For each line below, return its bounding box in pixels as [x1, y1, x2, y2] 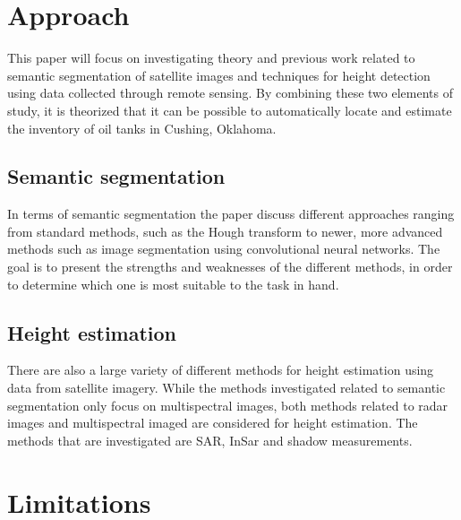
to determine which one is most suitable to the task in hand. [7, 274, 339, 293]
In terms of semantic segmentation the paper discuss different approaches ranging [7, 204, 455, 223]
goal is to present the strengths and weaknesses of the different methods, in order [7, 257, 453, 276]
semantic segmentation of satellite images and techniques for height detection [7, 65, 431, 84]
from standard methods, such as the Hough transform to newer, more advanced [7, 221, 443, 240]
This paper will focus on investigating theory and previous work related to [7, 48, 415, 67]
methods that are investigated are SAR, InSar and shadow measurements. [7, 430, 413, 449]
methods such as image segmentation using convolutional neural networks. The [7, 239, 440, 258]
